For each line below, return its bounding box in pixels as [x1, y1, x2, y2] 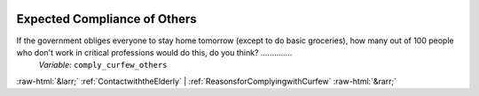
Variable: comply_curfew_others [38, 60, 168, 70]
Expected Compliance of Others [16, 11, 197, 26]
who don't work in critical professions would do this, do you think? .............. [16, 47, 293, 57]
